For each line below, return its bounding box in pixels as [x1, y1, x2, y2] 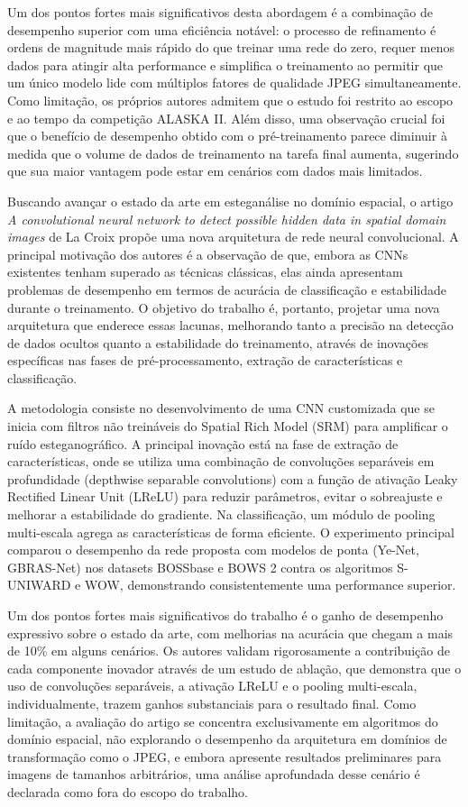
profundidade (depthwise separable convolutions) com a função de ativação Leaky [7, 469, 458, 488]
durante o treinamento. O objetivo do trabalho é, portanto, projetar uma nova [7, 298, 440, 316]
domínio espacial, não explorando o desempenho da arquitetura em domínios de [7, 729, 447, 748]
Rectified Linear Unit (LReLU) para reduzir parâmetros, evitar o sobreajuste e [7, 487, 443, 506]
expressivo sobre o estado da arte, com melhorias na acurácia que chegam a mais [7, 623, 454, 642]
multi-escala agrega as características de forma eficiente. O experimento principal [7, 522, 454, 541]
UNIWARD [7, 575, 71, 594]
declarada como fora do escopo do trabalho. [7, 782, 248, 801]
